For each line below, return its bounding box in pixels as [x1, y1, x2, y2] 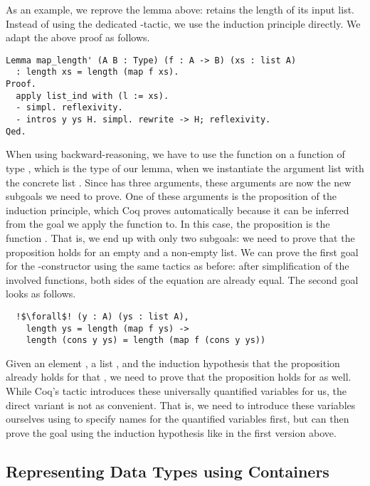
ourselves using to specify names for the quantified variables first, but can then [6, 411, 349, 426]
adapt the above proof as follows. [6, 30, 150, 45]
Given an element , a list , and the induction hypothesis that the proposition [6, 355, 340, 370]
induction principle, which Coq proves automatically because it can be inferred [6, 202, 349, 217]
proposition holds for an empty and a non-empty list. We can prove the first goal [6, 244, 359, 259]
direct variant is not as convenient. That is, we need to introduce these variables [6, 397, 356, 412]
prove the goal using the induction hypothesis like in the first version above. [6, 425, 337, 440]
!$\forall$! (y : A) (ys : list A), [16, 311, 189, 322]
